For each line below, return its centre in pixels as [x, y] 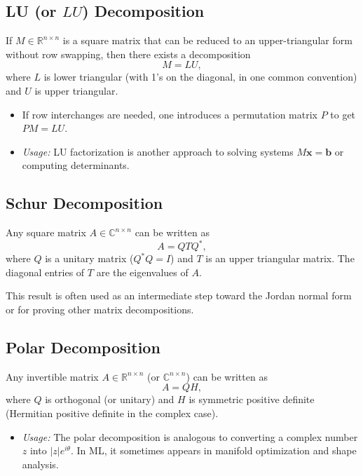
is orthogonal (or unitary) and [110, 399]
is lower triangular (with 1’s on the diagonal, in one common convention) [200, 77]
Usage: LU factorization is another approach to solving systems [158, 151]
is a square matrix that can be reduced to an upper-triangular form [207, 40]
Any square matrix [46, 232]
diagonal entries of [45, 272]
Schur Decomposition [84, 203]
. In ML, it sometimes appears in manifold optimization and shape [213, 450]
